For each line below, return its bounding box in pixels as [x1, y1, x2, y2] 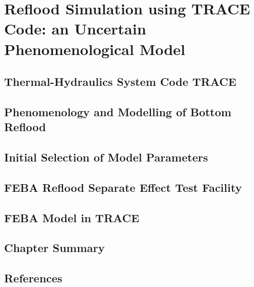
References [4, 270, 63, 286]
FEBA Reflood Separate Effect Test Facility [4, 179, 242, 195]
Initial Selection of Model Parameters [4, 149, 208, 165]
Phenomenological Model [4, 38, 186, 59]
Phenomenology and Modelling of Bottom [4, 103, 231, 119]
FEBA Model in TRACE [4, 209, 140, 225]
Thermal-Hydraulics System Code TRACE [4, 74, 237, 89]
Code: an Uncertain [4, 18, 146, 39]
